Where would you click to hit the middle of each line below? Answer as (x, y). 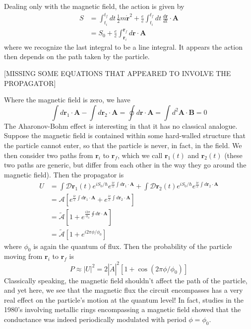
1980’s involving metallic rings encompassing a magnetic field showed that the (123, 309)
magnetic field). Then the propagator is (64, 174)
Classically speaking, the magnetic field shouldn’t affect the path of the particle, (126, 280)
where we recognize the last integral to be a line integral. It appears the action (123, 46)
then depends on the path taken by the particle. (77, 56)
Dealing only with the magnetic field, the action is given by (94, 6)
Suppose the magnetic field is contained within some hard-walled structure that (125, 135)
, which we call (140, 155)
